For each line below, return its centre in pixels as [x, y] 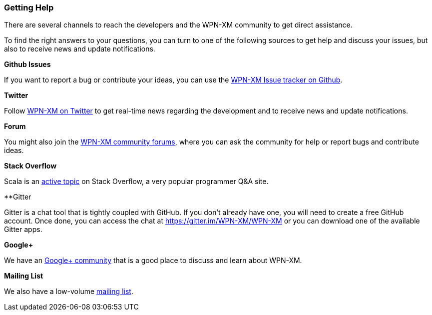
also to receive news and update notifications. [80, 49]
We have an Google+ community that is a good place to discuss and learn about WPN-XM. [153, 260]
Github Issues [27, 64]
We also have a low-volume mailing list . [69, 291]
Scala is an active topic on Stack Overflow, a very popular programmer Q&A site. [136, 181]
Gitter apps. [23, 229]
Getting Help [29, 7]
